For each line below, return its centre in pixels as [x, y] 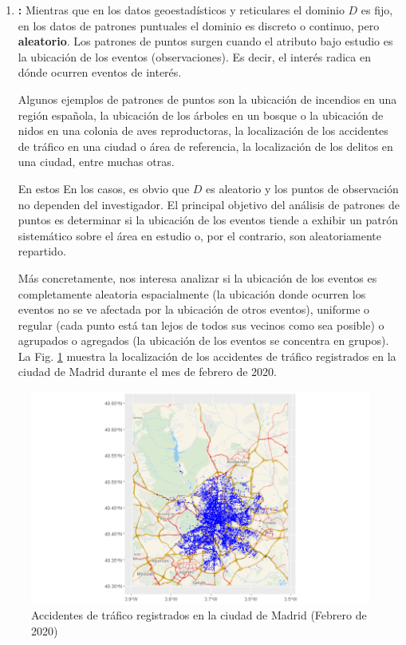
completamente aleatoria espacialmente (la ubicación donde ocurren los [192, 293]
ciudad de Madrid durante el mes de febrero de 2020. [147, 372]
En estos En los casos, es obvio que [104, 188]
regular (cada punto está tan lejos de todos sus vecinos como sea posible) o [201, 324]
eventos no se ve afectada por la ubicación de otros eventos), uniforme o [194, 309]
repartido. [42, 251]
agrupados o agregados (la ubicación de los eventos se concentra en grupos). [203, 340]
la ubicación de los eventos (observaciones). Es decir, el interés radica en [194, 56]
